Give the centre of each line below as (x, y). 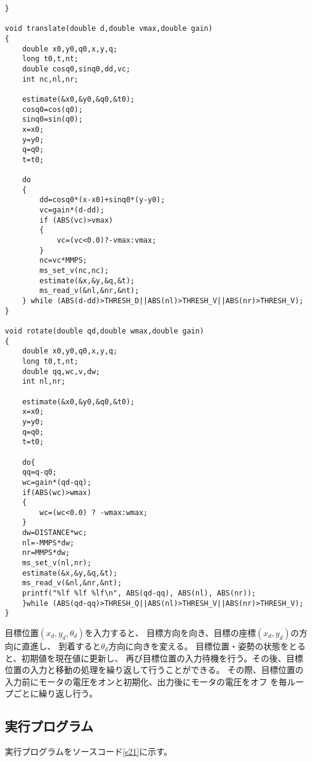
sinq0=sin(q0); (52, 120)
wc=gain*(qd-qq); (57, 482)
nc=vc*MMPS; (63, 261)
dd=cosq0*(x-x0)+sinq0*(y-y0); (102, 200)
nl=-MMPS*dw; (48, 543)
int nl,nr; (44, 382)
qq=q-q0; (39, 472)
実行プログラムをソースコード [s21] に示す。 (89, 751)
